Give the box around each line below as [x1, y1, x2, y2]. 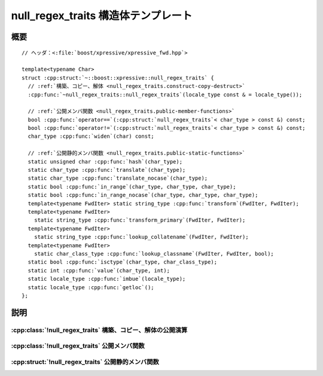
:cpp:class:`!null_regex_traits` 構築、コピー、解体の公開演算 [11, 326, 188, 334]
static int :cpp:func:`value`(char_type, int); [28, 267, 170, 274]
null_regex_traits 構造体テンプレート [11, 9, 193, 22]
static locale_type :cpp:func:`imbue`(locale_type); [28, 275, 186, 283]
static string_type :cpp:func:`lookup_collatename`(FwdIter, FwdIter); [33, 234, 249, 241]
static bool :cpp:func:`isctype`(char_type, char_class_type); [28, 259, 218, 266]
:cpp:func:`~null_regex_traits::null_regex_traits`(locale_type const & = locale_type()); [28, 91, 303, 98]
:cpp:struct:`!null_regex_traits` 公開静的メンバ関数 [11, 357, 160, 366]
